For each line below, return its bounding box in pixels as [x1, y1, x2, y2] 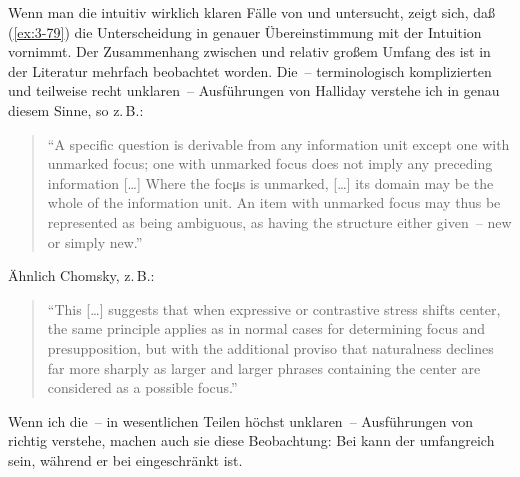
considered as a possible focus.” [47, 377, 238, 398]
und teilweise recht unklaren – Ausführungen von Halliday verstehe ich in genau [8, 80, 500, 101]
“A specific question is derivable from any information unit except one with [47, 133, 510, 154]
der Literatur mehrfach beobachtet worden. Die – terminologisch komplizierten [8, 60, 492, 81]
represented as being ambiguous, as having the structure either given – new [47, 211, 512, 232]
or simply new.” [47, 231, 143, 252]
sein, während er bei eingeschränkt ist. [8, 449, 243, 470]
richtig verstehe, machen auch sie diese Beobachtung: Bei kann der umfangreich [8, 430, 495, 451]
